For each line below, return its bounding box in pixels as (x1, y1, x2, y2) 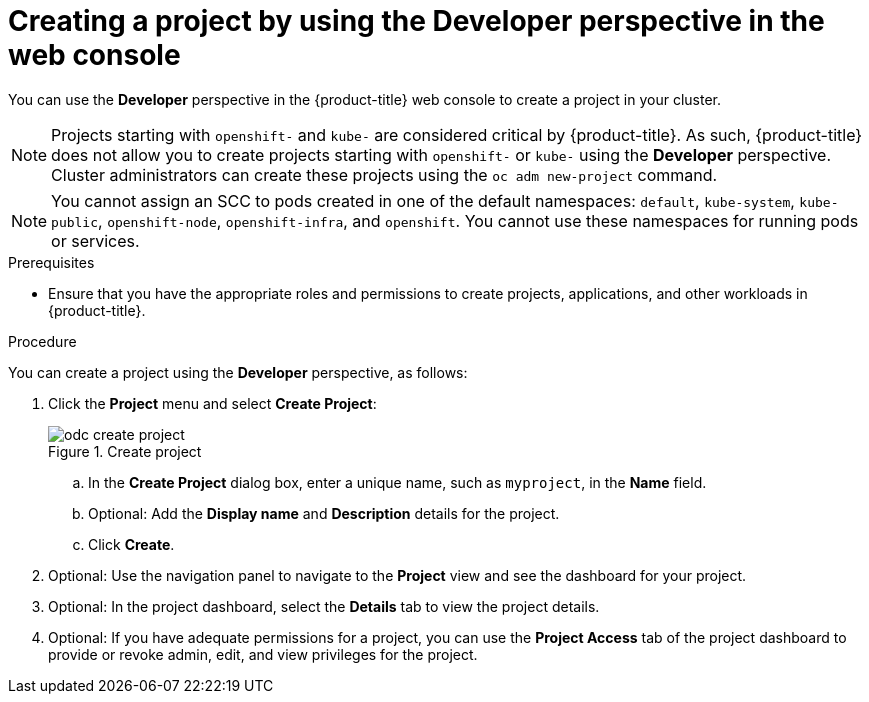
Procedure (8, 332, 77, 350)
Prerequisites (8, 253, 95, 271)
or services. (51, 230, 140, 251)
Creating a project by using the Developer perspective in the (8, 4, 825, 38)
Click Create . (88, 535, 175, 553)
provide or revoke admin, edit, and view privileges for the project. (48, 645, 478, 663)
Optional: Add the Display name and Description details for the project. (88, 504, 560, 522)
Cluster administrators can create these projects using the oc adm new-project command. (51, 164, 718, 185)
